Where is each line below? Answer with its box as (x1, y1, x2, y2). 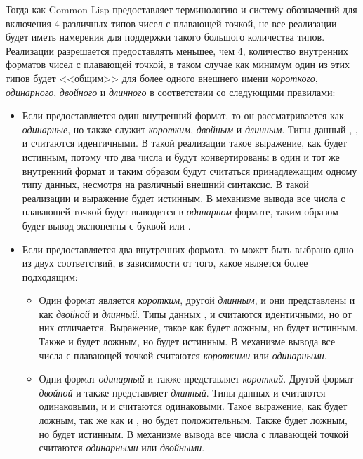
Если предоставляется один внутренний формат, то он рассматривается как (22, 108, 344, 123)
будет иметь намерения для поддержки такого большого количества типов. (6, 29, 325, 44)
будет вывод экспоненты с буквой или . (22, 218, 191, 232)
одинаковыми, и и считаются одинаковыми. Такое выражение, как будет (39, 399, 348, 413)
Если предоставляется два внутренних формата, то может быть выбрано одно (22, 241, 354, 256)
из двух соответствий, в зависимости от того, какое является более (22, 255, 308, 270)
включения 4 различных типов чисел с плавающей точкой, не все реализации (6, 15, 337, 30)
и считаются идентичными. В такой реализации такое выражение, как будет (22, 135, 348, 150)
